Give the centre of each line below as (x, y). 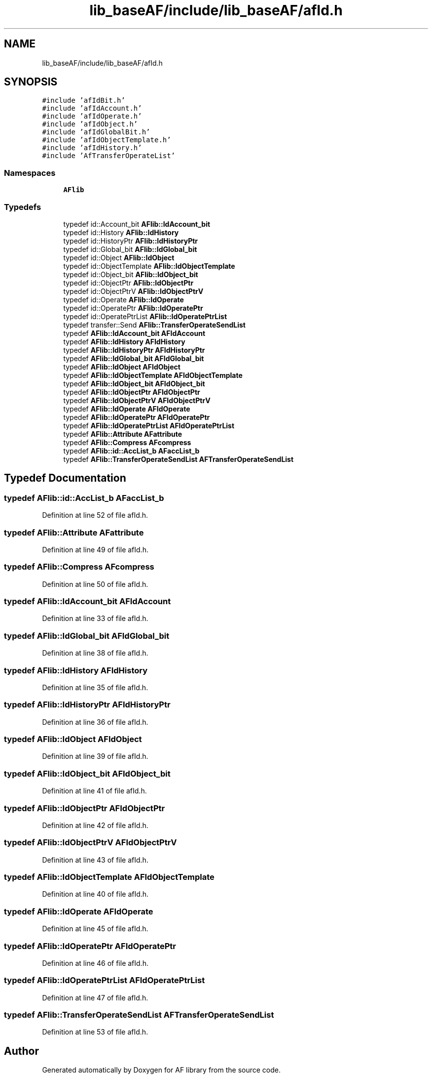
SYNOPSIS (31, 82)
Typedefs (23, 207)
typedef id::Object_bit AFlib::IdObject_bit (131, 274)
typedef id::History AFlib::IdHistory (121, 232)
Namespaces (30, 173)
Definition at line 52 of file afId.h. (95, 515)
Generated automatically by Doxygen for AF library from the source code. (162, 1070)
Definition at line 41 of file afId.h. (94, 791)
